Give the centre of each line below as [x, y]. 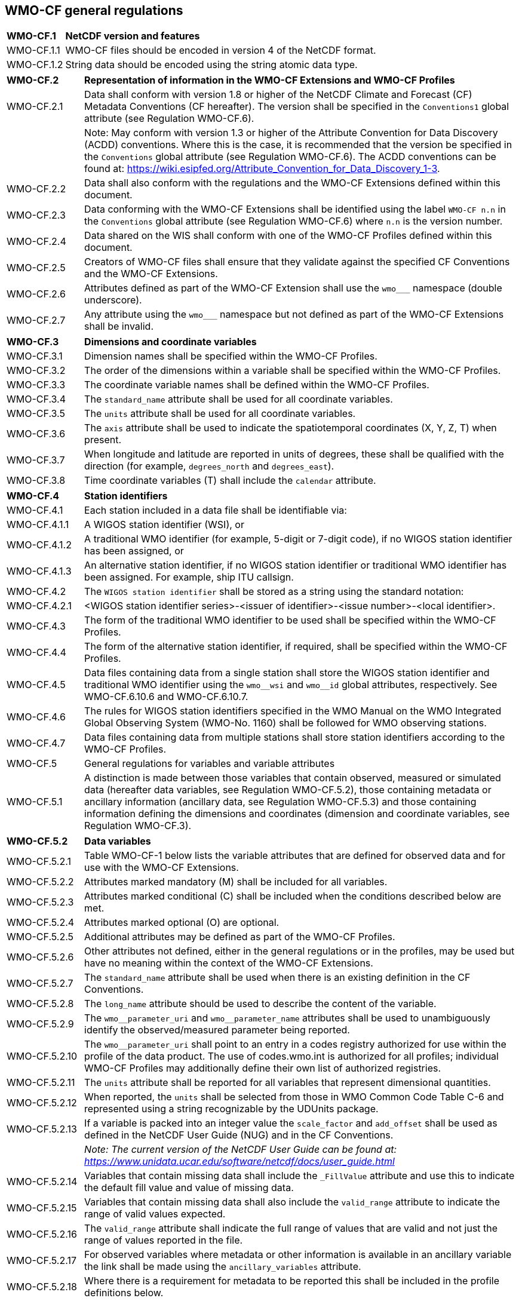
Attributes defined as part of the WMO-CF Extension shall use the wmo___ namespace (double [293, 288]
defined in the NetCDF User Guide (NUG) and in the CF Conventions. [239, 1135]
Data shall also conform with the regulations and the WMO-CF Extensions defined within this [293, 183]
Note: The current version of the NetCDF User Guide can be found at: [241, 1150]
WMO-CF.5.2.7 [40, 984]
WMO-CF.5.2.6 [40, 957]
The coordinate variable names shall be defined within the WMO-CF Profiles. [257, 385]
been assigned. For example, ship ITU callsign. [189, 577]
